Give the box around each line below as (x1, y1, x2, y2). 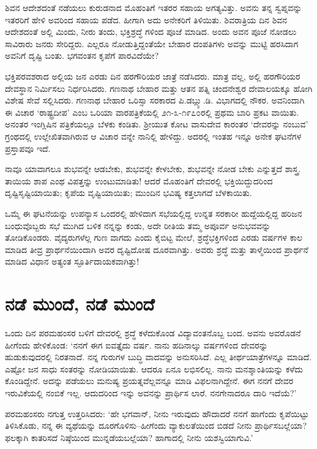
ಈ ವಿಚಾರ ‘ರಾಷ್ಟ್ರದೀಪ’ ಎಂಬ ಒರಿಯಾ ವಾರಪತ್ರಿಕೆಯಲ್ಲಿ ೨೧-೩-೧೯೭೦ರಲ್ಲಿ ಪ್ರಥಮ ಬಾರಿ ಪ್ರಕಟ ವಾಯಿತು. (5, 105, 299, 118)
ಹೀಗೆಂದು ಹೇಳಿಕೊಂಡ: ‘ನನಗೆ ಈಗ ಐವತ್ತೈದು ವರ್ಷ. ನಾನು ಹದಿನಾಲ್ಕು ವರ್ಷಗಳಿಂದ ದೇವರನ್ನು (5, 338, 268, 351)
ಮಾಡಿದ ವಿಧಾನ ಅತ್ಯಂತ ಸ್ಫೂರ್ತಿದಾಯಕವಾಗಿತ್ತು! (5, 255, 140, 268)
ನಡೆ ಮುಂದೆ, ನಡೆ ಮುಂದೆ (5, 291, 155, 316)
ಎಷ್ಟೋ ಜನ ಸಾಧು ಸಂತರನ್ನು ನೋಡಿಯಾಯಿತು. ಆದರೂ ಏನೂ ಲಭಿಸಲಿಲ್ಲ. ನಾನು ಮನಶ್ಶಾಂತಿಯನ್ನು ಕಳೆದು (5, 362, 304, 375)
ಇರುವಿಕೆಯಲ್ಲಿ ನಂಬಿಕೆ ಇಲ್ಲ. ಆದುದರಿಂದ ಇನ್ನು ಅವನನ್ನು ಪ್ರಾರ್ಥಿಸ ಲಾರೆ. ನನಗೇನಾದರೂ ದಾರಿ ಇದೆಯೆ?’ (5, 386, 297, 399)
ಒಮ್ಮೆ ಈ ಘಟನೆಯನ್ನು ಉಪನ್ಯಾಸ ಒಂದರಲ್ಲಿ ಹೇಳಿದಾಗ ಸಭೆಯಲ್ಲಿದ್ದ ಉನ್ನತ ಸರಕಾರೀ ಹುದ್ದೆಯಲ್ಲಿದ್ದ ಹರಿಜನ (5, 206, 302, 219)
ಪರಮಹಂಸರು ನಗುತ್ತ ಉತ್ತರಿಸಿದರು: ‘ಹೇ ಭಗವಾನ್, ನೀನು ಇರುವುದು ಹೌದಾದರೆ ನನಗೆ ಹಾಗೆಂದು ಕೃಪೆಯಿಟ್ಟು (5, 407, 309, 420)
